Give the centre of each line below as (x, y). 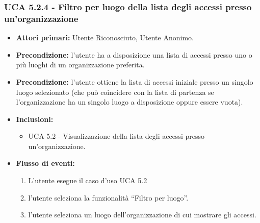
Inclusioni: (35, 119)
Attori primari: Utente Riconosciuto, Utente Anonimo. (105, 38)
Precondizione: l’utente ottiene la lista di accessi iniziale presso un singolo (135, 81)
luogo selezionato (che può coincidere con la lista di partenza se (115, 92)
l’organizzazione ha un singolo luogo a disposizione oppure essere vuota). (129, 102)
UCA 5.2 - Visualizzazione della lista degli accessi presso (116, 136)
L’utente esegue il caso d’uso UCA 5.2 (88, 180)
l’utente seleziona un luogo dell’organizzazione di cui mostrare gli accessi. (142, 215)
